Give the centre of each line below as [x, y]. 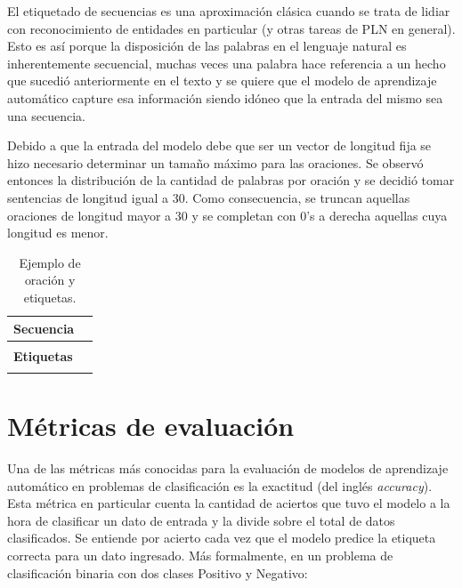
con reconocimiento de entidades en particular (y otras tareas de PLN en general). [231, 28]
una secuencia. [46, 115]
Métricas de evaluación [151, 426]
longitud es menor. [58, 233]
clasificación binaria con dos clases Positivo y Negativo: [158, 572]
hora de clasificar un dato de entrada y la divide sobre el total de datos [201, 520]
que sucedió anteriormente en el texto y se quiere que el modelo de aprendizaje [222, 81]
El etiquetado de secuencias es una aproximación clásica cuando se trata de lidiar [229, 11]
